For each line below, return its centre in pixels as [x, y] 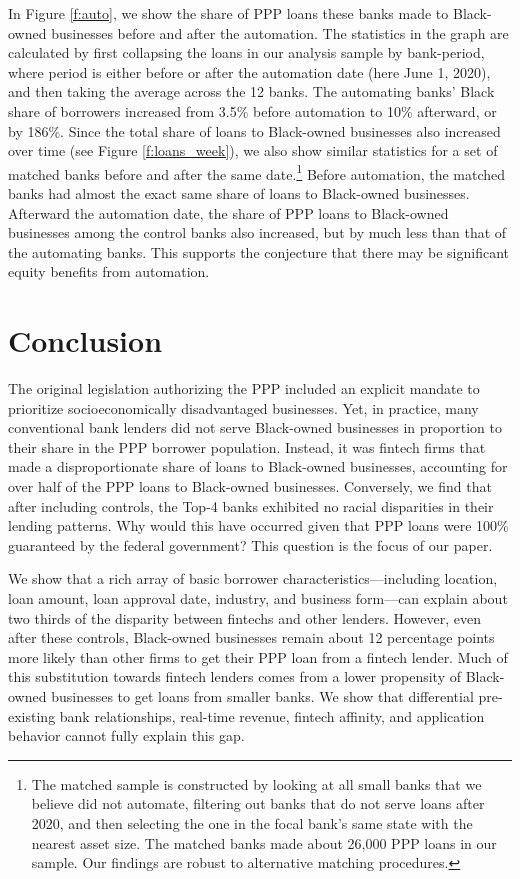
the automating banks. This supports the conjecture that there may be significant [259, 251]
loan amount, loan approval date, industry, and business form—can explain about [258, 598]
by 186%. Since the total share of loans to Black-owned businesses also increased [254, 130]
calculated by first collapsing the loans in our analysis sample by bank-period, [246, 52]
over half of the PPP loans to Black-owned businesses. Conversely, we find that [250, 486]
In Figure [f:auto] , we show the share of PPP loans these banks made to [228, 13]
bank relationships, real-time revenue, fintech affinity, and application [272, 715]
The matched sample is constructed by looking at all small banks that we [256, 783]
